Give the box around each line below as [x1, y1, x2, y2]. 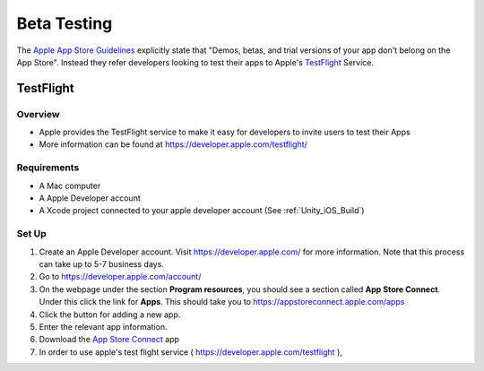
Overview [16, 108, 60, 120]
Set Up [16, 228, 47, 240]
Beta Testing [16, 13, 113, 33]
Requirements [16, 161, 80, 174]
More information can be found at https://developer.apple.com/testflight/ [39, 139, 308, 150]
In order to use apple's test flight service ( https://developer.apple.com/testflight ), [39, 346, 342, 358]
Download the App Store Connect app [39, 334, 179, 345]
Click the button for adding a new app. [39, 309, 181, 320]
